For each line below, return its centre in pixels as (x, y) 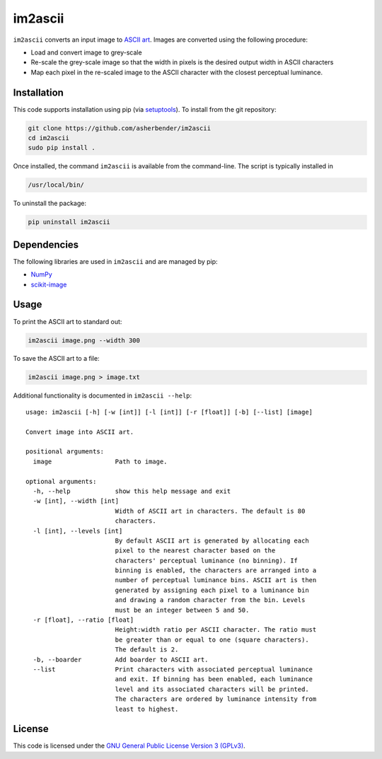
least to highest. (147, 709)
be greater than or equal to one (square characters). (212, 639)
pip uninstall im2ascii (69, 222)
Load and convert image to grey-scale (86, 52)
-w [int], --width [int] (76, 501)
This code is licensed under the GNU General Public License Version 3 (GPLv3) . (129, 746)
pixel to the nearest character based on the (195, 551)
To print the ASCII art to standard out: (68, 321)
